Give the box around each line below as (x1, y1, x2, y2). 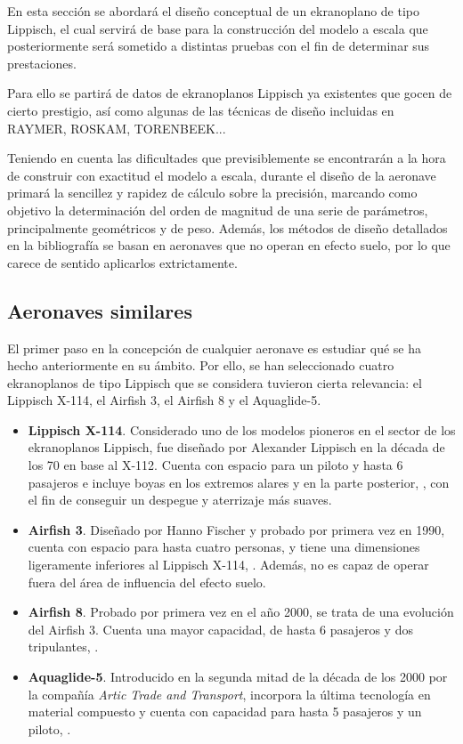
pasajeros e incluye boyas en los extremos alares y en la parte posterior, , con (28, 473, 450, 491)
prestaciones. (7, 53, 77, 72)
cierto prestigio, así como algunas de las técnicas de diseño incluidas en (7, 101, 394, 119)
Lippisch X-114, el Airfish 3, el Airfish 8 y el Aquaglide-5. (7, 391, 321, 409)
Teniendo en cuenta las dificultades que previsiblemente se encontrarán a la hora (7, 149, 446, 167)
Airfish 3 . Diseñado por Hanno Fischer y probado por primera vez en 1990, (28, 520, 445, 538)
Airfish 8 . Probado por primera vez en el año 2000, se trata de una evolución (28, 602, 454, 621)
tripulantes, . (28, 637, 99, 656)
